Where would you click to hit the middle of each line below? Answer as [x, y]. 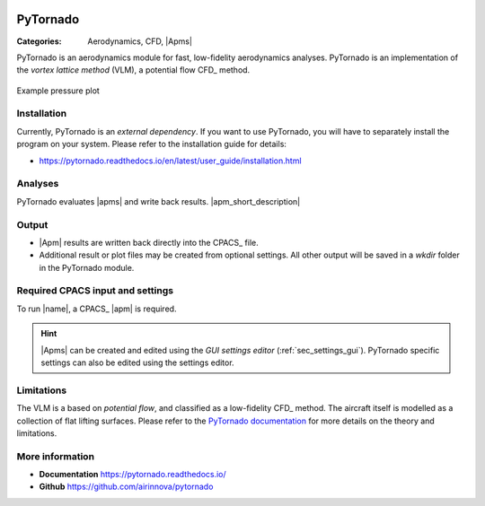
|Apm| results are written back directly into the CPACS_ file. [149, 242]
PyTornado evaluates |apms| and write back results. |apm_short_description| [159, 201]
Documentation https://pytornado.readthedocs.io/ [132, 475]
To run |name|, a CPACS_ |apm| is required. [97, 309]
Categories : [39, 41]
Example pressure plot [58, 91]
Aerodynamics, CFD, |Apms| [140, 41]
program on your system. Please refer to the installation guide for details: [152, 144]
